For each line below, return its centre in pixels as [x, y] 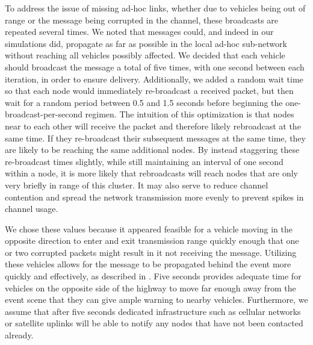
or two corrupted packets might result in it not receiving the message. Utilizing [151, 252]
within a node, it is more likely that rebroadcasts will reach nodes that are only [152, 173]
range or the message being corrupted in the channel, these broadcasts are [142, 20]
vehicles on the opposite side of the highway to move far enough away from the [150, 287]
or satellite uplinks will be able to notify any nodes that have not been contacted [154, 323]
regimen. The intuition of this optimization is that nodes [190, 114]
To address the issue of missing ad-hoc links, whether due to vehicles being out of [155, 8]
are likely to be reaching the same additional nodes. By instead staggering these [152, 150]
